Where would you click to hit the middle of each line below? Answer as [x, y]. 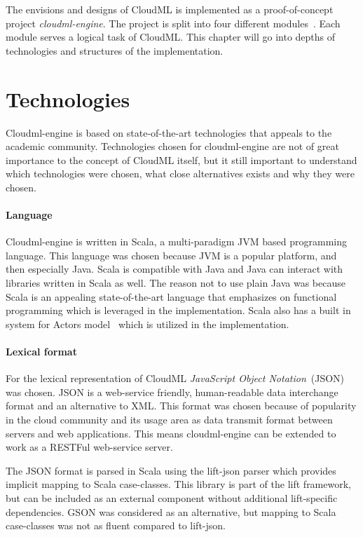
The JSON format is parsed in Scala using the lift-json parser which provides [171, 470]
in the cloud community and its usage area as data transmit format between [169, 419]
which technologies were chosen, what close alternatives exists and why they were [180, 174]
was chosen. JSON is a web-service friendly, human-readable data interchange [172, 392]
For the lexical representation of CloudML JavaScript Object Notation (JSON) [175, 378]
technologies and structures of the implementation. [115, 50]
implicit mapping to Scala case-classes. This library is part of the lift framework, [178, 484]
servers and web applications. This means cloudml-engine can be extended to [171, 433]
